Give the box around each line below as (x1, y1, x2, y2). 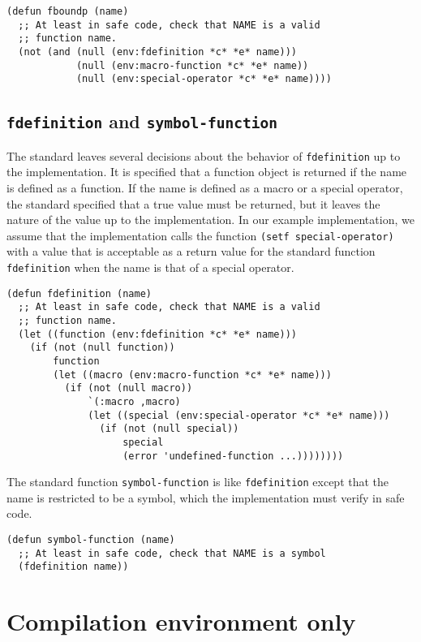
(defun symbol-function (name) (6, 534, 175, 546)
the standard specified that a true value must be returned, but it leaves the (6, 195, 380, 212)
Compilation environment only (6, 605, 356, 638)
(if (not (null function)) (29, 342, 175, 354)
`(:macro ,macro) (88, 395, 181, 407)
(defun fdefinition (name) (6, 287, 152, 299)
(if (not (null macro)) (64, 382, 193, 394)
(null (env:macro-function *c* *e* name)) (75, 59, 309, 71)
